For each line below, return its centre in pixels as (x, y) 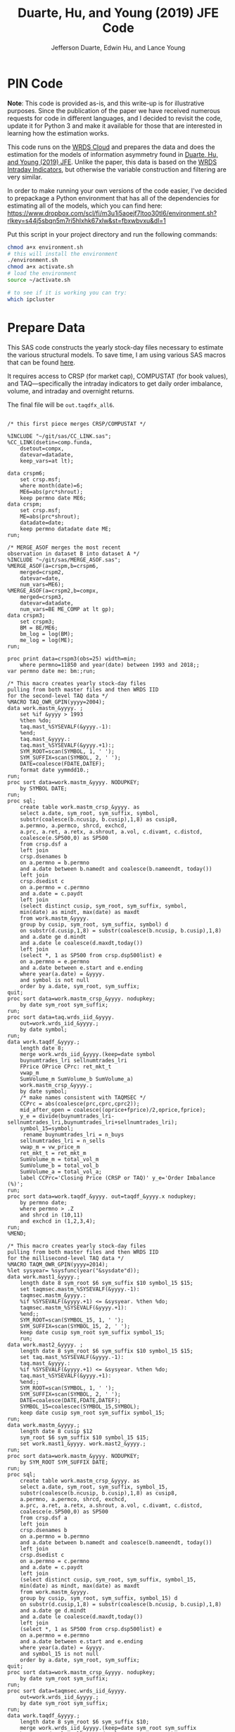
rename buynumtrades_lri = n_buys (74, 1134)
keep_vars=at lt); (47, 461)
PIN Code (35, 83)
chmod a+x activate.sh (40, 267)
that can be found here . (42, 362)
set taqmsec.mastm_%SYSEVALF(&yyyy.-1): (80, 1289)
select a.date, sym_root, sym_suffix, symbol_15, (94, 1487)
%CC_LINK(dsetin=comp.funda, (50, 442)
